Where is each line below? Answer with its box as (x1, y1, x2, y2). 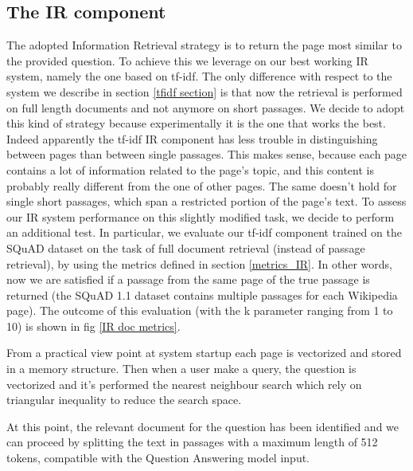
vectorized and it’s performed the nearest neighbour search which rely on (6, 375, 362, 392)
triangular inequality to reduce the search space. (6, 391, 242, 408)
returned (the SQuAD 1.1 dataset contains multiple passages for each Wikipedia (6, 286, 398, 303)
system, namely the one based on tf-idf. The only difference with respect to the (6, 68, 392, 84)
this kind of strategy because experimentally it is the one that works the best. (6, 115, 386, 131)
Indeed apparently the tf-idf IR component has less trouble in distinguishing (6, 130, 378, 147)
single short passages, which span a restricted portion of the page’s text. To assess (6, 193, 407, 210)
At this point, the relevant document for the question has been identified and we (6, 418, 399, 434)
